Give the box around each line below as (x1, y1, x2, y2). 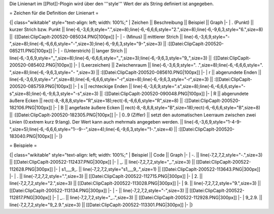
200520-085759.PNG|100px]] (9, 83, 72, 89)
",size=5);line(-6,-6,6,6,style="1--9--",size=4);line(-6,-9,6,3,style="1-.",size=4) (9, 126, 173, 132)
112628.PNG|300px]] (9, 166, 53, 172)
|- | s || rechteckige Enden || (73, 83, 132, 89)
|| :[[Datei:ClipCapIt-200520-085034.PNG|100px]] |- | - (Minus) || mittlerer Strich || (9, 34, 183, 40)
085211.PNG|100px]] (9, 48, 52, 54)
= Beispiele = (9, 142, 38, 148)
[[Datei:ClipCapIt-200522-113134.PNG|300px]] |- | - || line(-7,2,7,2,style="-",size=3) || (9, 187, 189, 193)
